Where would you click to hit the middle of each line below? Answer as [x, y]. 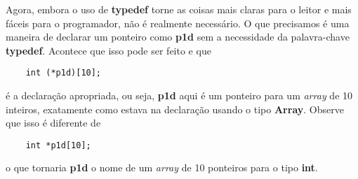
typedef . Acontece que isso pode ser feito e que [108, 50]
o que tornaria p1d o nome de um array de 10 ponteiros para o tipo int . [162, 167]
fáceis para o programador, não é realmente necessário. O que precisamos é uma [178, 23]
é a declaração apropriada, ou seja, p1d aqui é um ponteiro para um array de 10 [179, 95]
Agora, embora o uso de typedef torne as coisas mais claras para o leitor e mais [179, 9]
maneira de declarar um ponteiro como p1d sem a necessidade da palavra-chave [178, 37]
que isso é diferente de [53, 123]
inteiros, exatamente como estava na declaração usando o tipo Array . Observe [175, 109]
